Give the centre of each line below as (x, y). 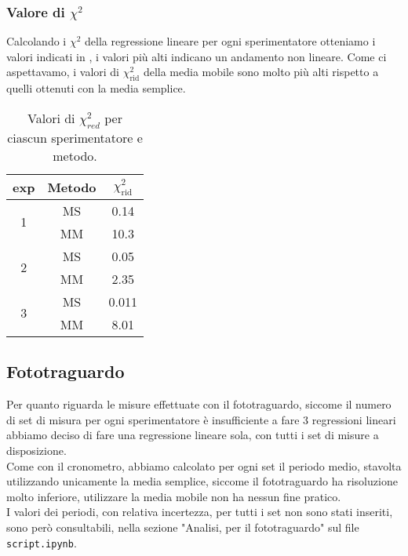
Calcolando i (36, 41)
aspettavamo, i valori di (63, 72)
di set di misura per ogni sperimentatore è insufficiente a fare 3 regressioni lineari (201, 419)
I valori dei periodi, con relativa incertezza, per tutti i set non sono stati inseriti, (200, 512)
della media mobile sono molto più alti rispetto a (261, 72)
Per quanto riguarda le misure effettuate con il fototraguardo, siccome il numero (199, 404)
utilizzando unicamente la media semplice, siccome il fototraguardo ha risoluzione (202, 481)
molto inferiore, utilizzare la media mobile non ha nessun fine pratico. (174, 496)
